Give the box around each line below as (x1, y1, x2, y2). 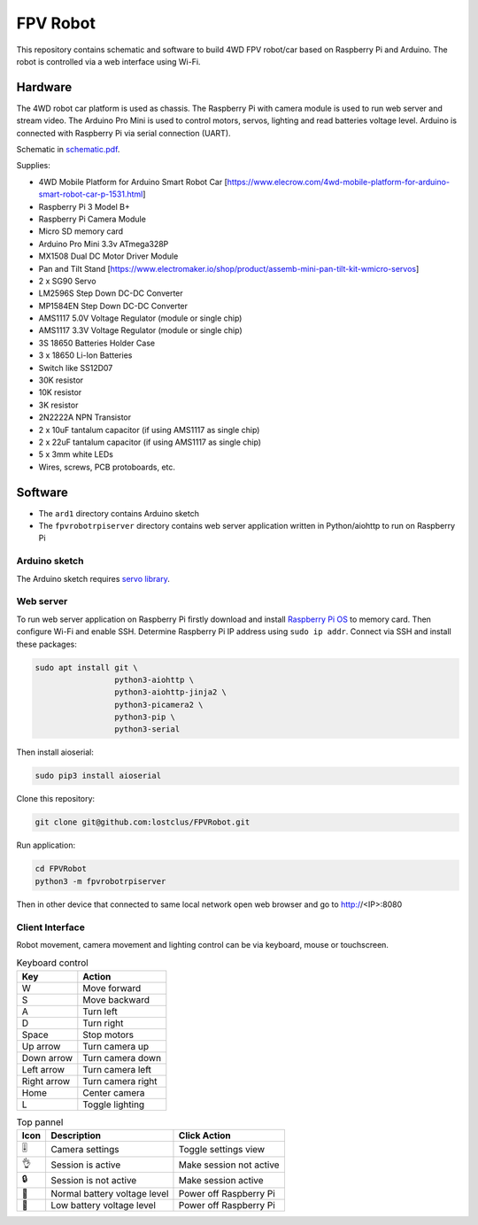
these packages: (16, 639, 77, 649)
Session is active (50, 1159, 121, 1171)
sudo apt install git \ (35, 663, 139, 672)
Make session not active (178, 1159, 280, 1171)
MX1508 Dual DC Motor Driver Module (38, 251, 179, 261)
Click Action (178, 1129, 232, 1142)
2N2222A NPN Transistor (38, 412, 132, 423)
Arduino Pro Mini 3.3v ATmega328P (38, 238, 169, 249)
